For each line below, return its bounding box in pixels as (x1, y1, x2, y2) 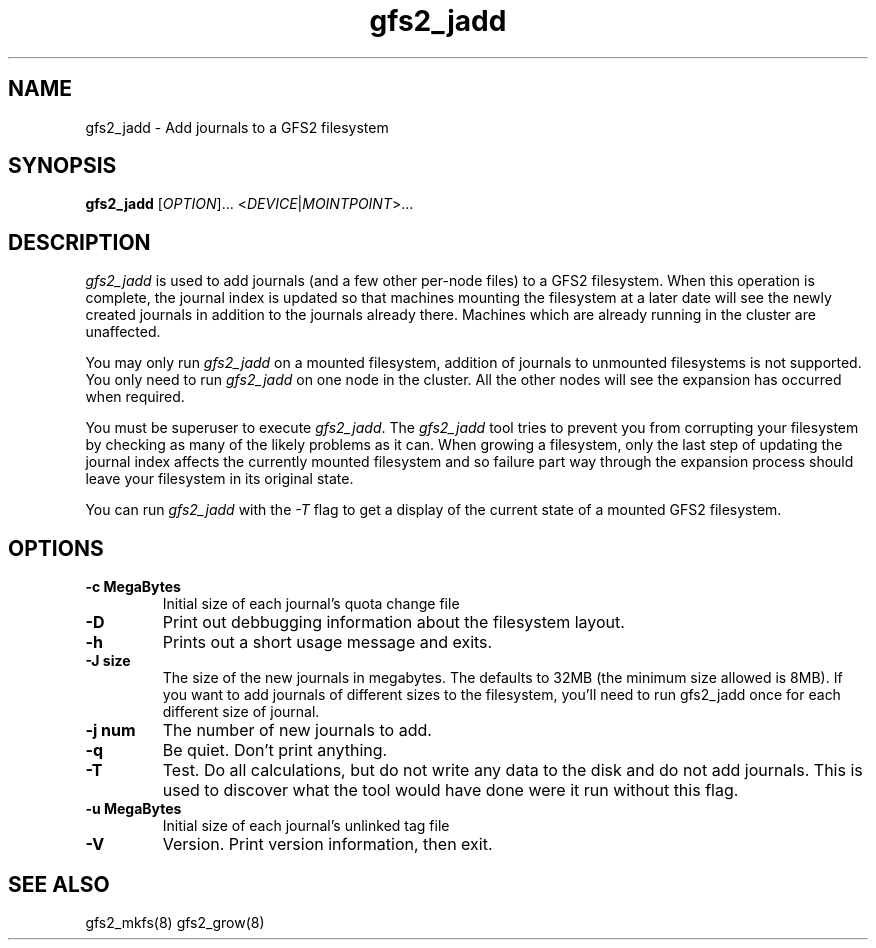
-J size (85, 652, 131, 670)
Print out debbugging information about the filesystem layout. (162, 612, 625, 633)
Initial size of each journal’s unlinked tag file (162, 817, 450, 835)
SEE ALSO (8, 871, 110, 897)
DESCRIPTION (8, 229, 151, 255)
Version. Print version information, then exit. (162, 834, 493, 855)
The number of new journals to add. (162, 720, 432, 741)
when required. (85, 388, 185, 406)
